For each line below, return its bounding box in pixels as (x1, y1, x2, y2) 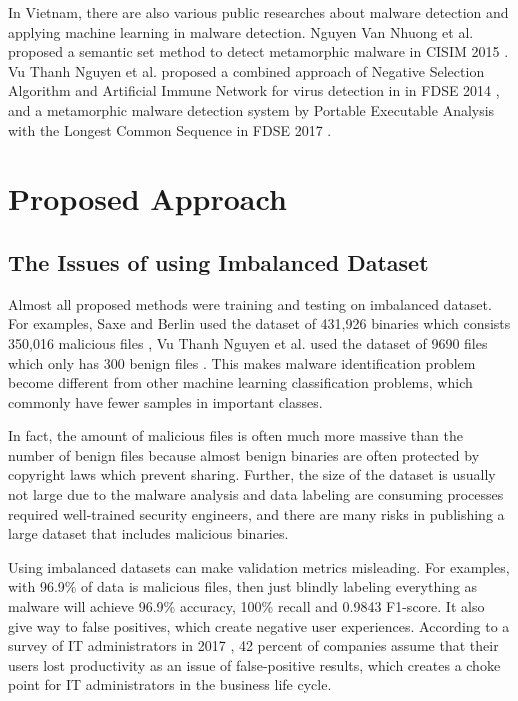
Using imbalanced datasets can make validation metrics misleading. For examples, (8, 556, 510, 577)
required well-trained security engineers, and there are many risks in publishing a (8, 503, 505, 524)
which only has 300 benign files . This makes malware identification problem (8, 352, 476, 373)
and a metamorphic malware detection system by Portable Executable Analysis (8, 99, 495, 120)
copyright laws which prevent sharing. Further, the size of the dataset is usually (8, 464, 496, 485)
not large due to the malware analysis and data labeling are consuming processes (8, 484, 504, 505)
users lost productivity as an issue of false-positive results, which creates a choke (8, 654, 501, 675)
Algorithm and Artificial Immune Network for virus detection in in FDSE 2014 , (8, 80, 500, 101)
